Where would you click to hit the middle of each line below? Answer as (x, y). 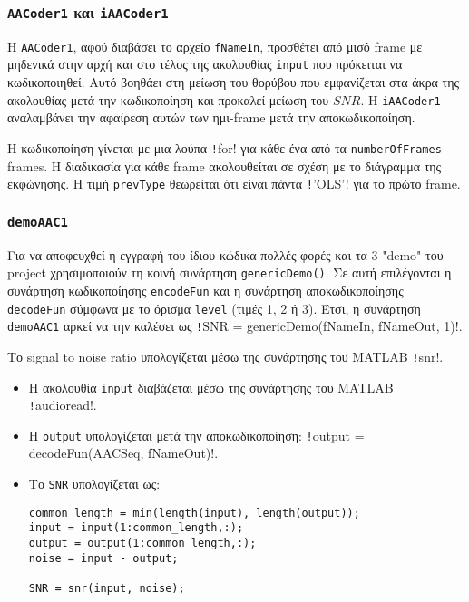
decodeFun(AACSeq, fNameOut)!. (123, 453)
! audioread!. (63, 405)
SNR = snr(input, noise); (107, 588)
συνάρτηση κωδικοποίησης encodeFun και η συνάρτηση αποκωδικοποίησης (205, 290)
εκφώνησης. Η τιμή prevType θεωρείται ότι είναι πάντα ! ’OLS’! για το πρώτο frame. (234, 184)
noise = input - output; (103, 558)
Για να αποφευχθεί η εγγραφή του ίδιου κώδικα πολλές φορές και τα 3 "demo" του (225, 254)
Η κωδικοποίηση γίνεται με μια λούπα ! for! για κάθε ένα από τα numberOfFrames (225, 147)
